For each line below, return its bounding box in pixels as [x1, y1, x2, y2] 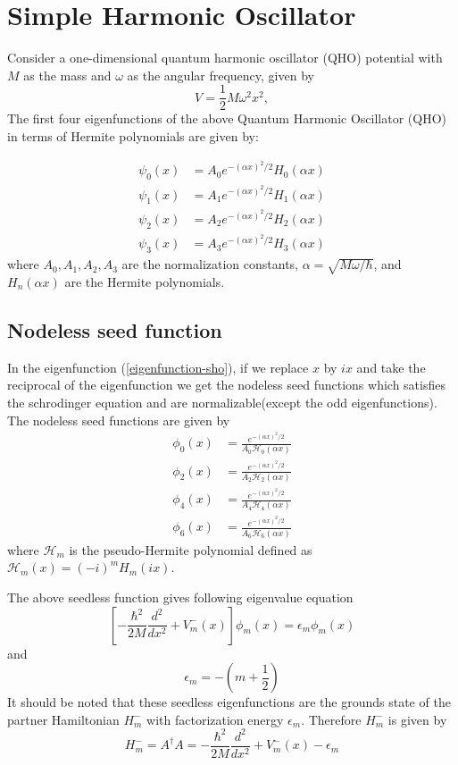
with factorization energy [146, 710, 284, 728]
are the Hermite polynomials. [64, 272, 225, 290]
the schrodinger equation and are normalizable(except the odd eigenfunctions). [7, 392, 437, 411]
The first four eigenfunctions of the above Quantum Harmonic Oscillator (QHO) [7, 109, 446, 128]
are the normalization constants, [121, 255, 298, 273]
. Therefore [301, 710, 362, 728]
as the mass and [23, 65, 112, 84]
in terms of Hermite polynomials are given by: [7, 126, 259, 145]
